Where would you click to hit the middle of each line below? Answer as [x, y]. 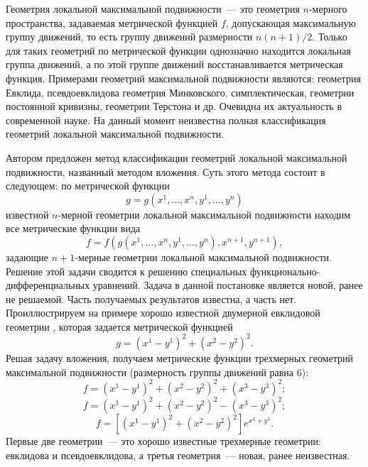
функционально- [285, 271]
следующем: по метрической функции [88, 186]
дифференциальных [48, 285]
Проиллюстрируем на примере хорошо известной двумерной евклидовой [163, 313]
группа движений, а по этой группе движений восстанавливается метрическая [174, 64]
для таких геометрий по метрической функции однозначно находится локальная [178, 50]
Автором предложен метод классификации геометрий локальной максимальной [177, 157]
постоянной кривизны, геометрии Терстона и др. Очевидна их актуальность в [174, 106]
